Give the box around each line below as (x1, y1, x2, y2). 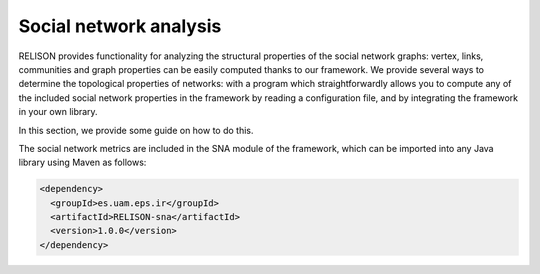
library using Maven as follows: (18, 156, 147, 169)
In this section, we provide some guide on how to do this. (18, 124, 254, 136)
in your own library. (18, 106, 99, 118)
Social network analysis (18, 15, 222, 37)
